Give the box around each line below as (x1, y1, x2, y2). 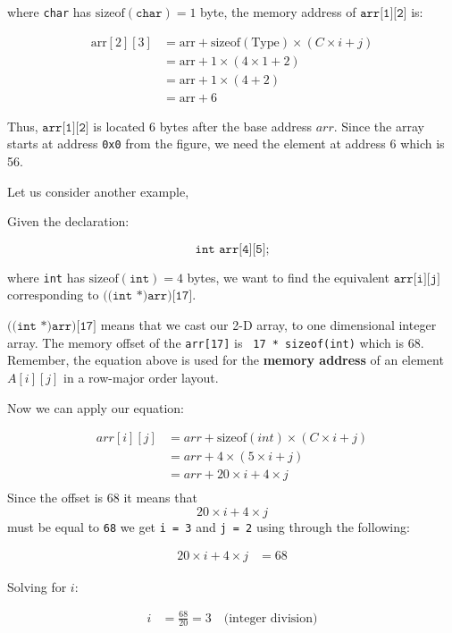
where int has (7, 267, 85, 286)
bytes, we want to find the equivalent (187, 267, 389, 286)
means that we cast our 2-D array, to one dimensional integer (100, 316, 437, 334)
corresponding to (7, 285, 99, 304)
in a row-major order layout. (63, 367, 219, 386)
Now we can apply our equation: (7, 398, 184, 417)
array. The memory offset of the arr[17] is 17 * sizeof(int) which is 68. (7, 333, 424, 351)
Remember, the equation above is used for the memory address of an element (7, 350, 444, 369)
